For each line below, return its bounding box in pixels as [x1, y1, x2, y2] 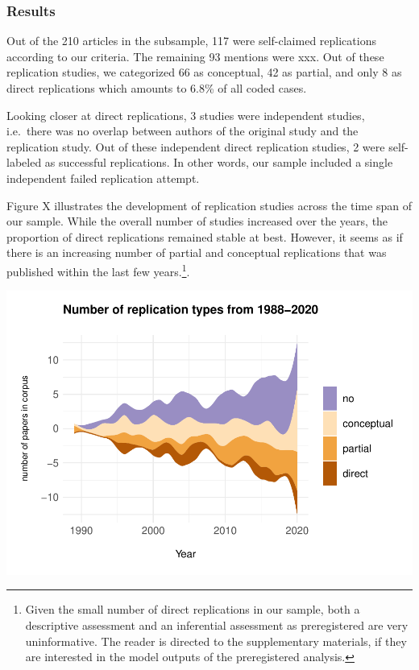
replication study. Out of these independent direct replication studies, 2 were [6, 138, 385, 155]
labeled [6, 154, 42, 171]
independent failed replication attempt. [6, 169, 200, 186]
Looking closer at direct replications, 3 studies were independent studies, [6, 106, 365, 123]
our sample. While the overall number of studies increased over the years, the [6, 213, 388, 230]
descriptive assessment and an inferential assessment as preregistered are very [25, 616, 409, 633]
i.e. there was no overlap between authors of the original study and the [6, 122, 359, 139]
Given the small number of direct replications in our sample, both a [25, 601, 360, 618]
